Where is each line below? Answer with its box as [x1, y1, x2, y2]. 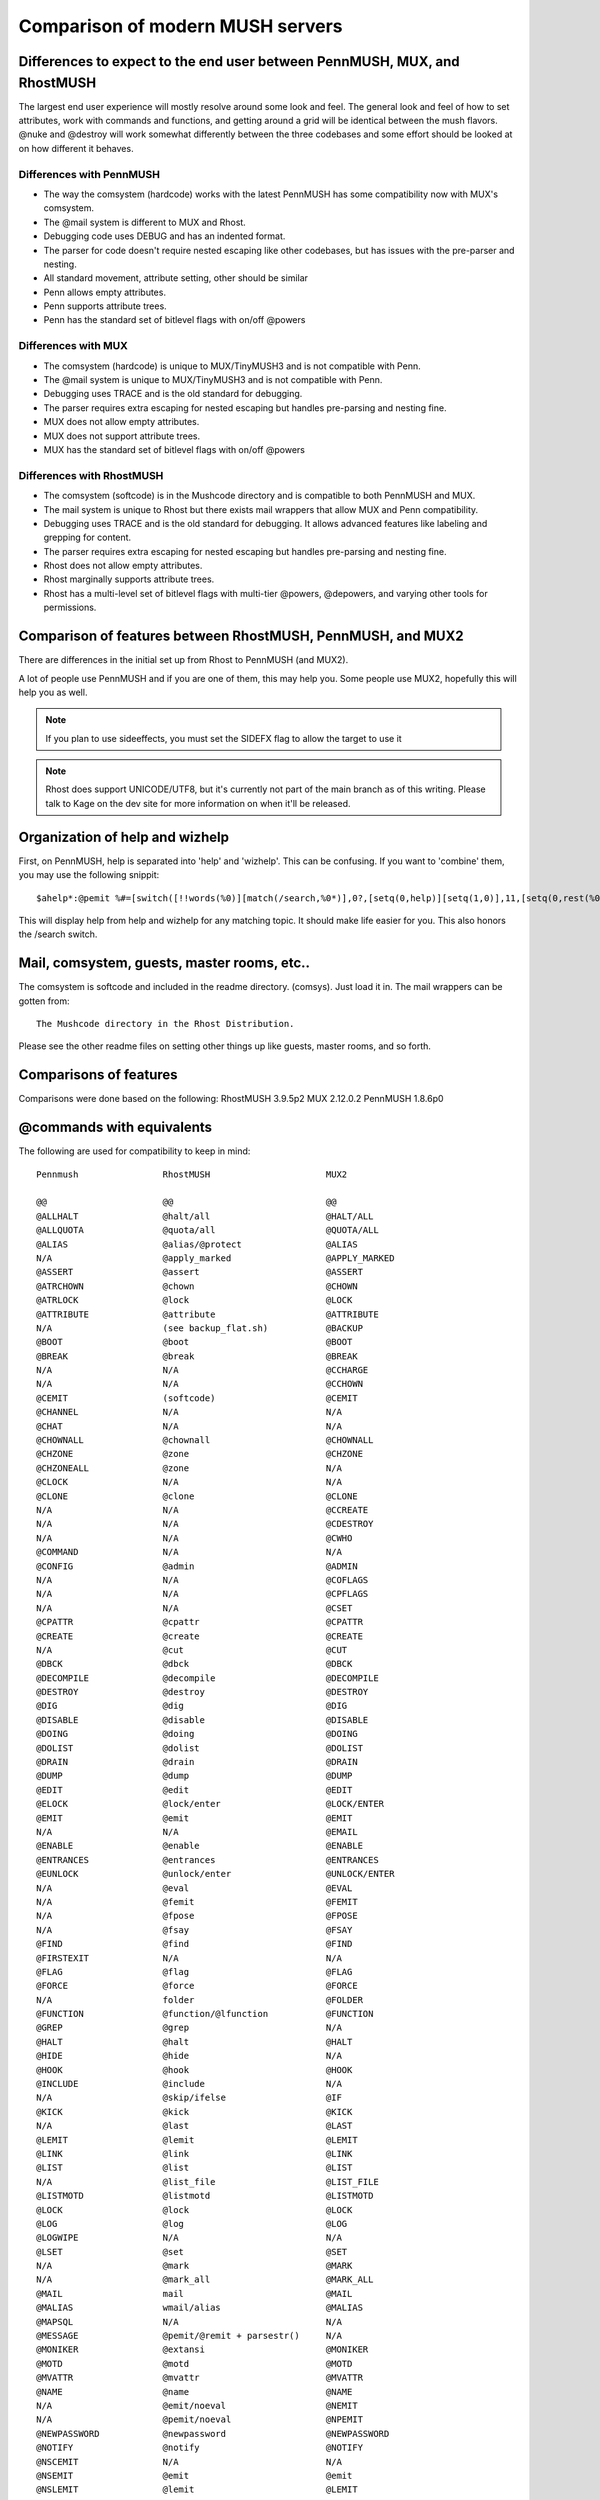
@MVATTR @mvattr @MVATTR [36, 2372, 364, 2384]
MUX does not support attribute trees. [43, 430, 200, 442]
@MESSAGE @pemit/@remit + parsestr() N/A [36, 2330, 342, 2342]
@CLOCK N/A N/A [36, 1476, 342, 1488]
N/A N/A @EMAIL [36, 1826, 359, 1837]
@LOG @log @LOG [36, 2218, 348, 2229]
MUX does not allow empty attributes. [43, 416, 200, 428]
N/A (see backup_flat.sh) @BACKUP [36, 1322, 364, 1334]
